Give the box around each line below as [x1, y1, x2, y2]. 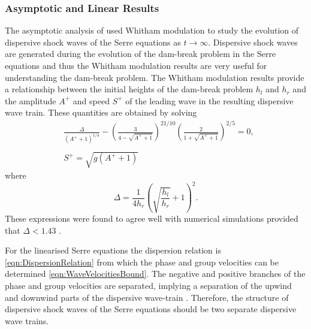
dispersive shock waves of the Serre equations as [5, 35, 181, 48]
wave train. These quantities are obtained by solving [5, 106, 197, 119]
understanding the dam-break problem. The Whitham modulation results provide [5, 71, 304, 83]
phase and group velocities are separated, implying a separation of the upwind [5, 279, 292, 291]
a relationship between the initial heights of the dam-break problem [5, 83, 253, 95]
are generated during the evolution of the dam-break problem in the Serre [5, 47, 276, 60]
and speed [73, 94, 110, 107]
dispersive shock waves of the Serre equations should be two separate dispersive [5, 303, 297, 315]
